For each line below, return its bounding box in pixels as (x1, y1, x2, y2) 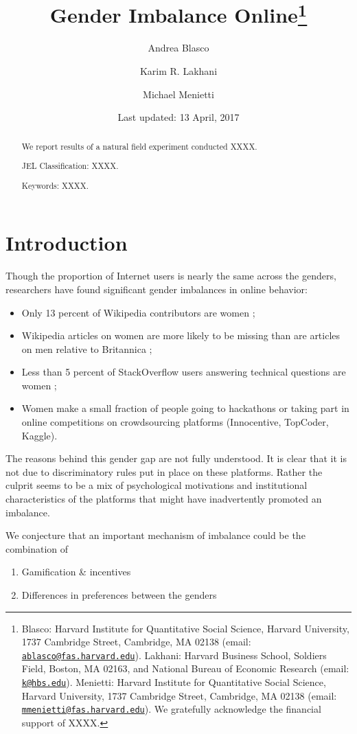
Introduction (5, 229, 128, 257)
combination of (5, 541, 69, 555)
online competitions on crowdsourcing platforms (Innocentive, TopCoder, (21, 415, 329, 429)
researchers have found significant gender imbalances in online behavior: (5, 282, 308, 296)
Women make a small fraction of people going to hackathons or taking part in (21, 401, 349, 415)
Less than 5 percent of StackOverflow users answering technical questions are (21, 365, 346, 379)
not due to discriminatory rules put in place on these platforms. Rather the (5, 464, 323, 479)
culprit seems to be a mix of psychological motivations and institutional (5, 478, 308, 492)
